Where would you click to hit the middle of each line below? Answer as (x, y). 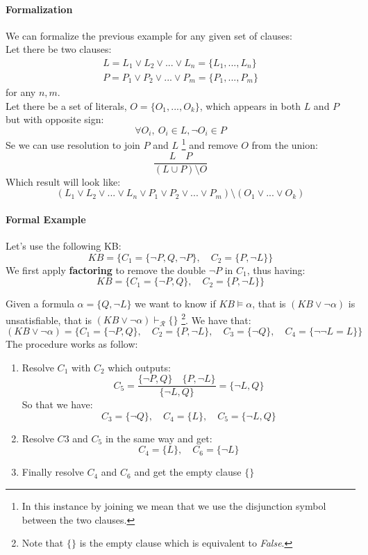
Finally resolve (53, 472)
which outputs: (139, 367)
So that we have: (57, 404)
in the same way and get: (159, 438)
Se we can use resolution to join (73, 144)
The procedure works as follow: (72, 344)
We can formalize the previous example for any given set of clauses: (149, 35)
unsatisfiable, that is (49, 320)
